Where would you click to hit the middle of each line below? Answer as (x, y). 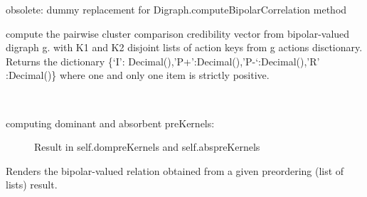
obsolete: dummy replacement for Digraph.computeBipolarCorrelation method (176, 9)
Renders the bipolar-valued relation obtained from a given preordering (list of (175, 170)
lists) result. (32, 185)
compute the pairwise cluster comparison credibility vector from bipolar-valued (178, 33)
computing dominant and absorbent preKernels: (110, 123)
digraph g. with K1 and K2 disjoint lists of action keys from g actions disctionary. (184, 47)
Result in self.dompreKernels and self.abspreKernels (147, 147)
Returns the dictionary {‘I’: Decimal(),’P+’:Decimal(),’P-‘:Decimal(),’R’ (163, 61)
